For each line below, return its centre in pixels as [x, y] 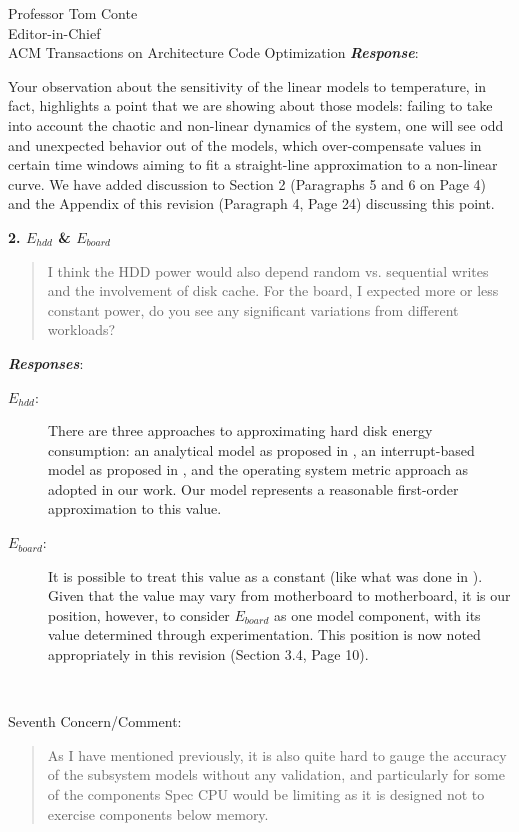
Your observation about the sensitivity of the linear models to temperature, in [247, 85]
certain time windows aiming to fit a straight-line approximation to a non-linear [253, 164]
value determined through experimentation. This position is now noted [264, 634]
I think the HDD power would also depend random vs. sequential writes [268, 270]
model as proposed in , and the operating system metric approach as [258, 469]
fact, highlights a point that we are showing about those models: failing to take [250, 105]
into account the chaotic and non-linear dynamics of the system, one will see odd [256, 124]
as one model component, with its [377, 614]
